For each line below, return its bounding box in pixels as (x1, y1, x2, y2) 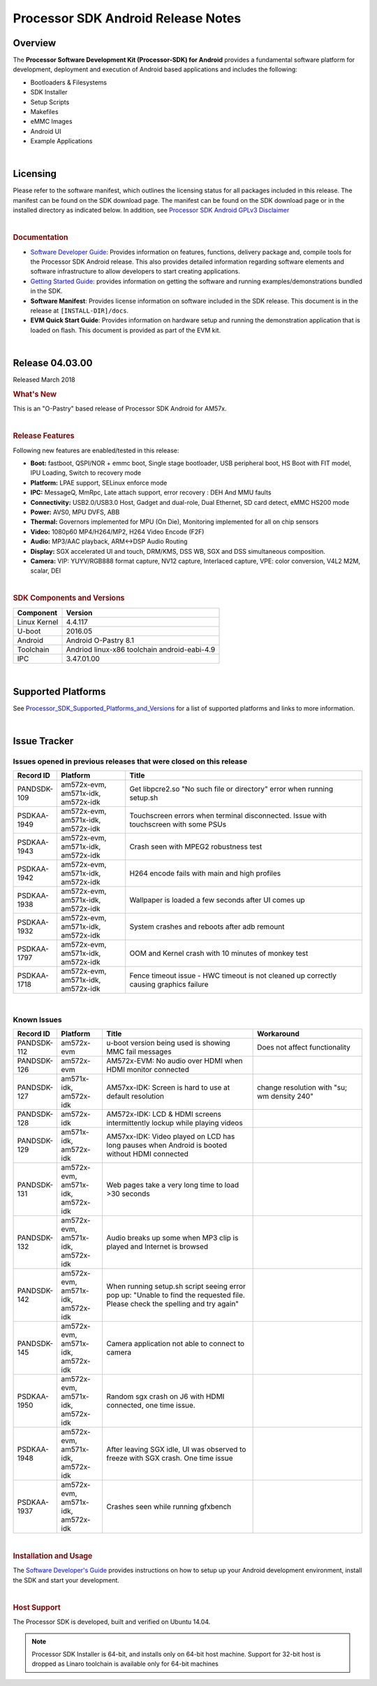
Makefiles (30, 108, 59, 116)
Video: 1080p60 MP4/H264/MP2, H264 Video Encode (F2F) (30, 527, 205, 536)
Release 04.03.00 (13, 357, 93, 369)
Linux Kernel (17, 617, 59, 627)
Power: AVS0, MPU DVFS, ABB (30, 508, 120, 516)
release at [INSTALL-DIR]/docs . (30, 306, 129, 315)
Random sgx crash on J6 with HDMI (106, 1392, 225, 1401)
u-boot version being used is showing (106, 1038, 230, 1048)
